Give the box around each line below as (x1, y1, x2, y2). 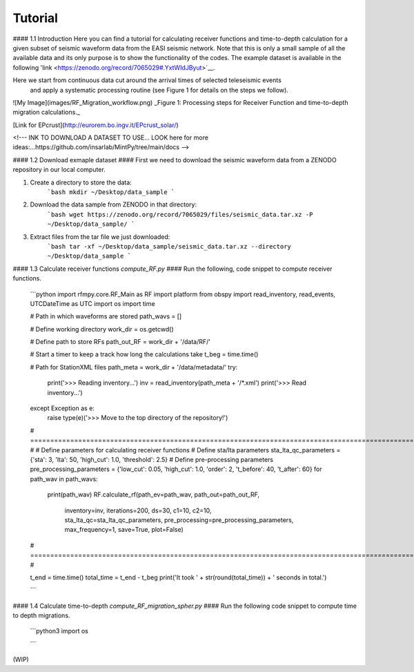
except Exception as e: (30, 404, 95, 412)
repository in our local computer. (12, 166, 106, 174)
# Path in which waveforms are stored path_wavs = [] (30, 312, 182, 320)
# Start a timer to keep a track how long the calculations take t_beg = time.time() (30, 350, 259, 358)
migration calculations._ (12, 108, 81, 117)
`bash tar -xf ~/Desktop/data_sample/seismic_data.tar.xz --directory (47, 242, 291, 250)
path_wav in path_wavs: (30, 474, 98, 483)
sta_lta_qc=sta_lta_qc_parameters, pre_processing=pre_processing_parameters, (64, 515, 294, 524)
